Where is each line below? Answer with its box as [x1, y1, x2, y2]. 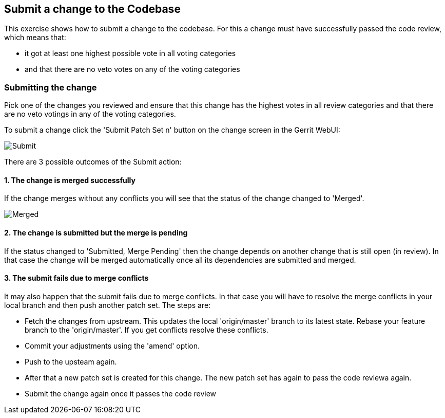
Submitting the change [4, 82, 97, 93]
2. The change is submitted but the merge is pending [4, 228, 188, 237]
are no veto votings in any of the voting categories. [4, 110, 176, 119]
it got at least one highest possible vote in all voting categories [25, 49, 236, 58]
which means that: [4, 33, 66, 42]
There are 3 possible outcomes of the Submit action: [4, 157, 182, 167]
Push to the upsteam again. [25, 357, 117, 366]
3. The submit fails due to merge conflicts [4, 274, 149, 283]
